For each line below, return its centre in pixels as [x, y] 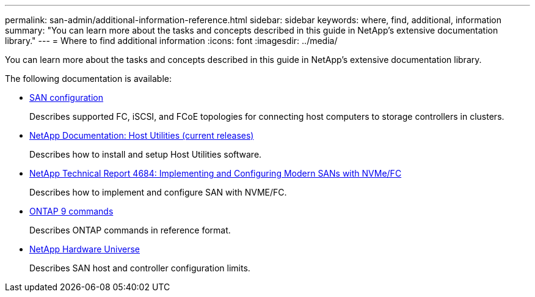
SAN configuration [66, 97]
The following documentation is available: [89, 79]
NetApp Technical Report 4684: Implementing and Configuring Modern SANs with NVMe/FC [216, 173]
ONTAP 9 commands [71, 211]
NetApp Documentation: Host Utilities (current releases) [142, 135]
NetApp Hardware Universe [85, 249]
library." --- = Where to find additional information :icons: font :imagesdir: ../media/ [171, 41]
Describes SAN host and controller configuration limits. [140, 268]
